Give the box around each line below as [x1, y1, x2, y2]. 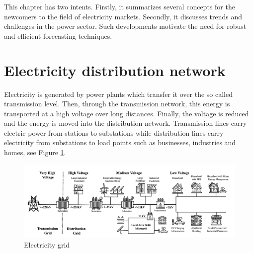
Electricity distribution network [4, 60, 226, 80]
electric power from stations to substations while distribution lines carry [4, 127, 224, 138]
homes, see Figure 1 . [4, 147, 66, 158]
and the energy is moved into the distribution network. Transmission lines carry [4, 118, 247, 128]
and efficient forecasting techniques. [4, 30, 112, 41]
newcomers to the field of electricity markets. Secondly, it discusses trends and [4, 11, 242, 21]
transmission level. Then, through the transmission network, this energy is [4, 98, 230, 109]
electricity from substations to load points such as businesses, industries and [4, 137, 236, 148]
